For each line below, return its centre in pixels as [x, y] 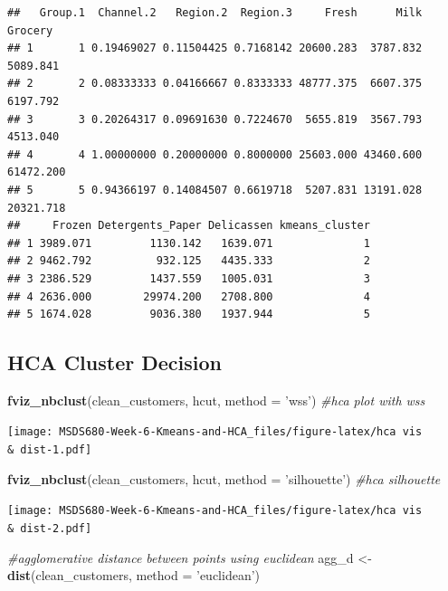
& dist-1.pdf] [50, 450]
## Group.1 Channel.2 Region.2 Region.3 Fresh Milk [215, 13]
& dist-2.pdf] [50, 529]
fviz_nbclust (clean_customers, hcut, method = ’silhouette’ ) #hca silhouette [224, 478]
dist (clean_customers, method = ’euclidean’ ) [134, 575]
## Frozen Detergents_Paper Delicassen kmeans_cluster [189, 226]
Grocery [30, 30]
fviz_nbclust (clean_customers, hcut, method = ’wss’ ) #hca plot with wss [216, 400]
